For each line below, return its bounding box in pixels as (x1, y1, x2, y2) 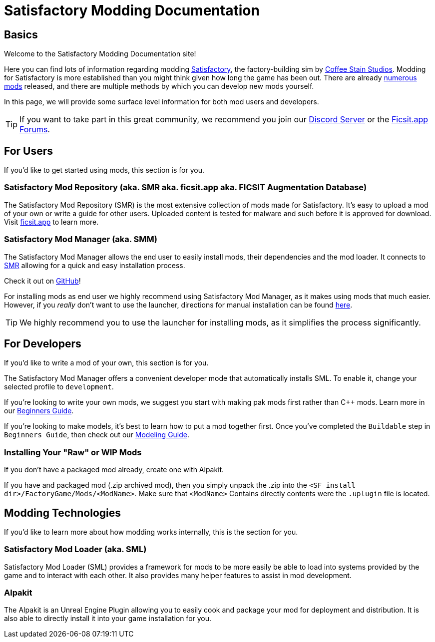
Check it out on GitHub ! (4, 276, 81, 285)
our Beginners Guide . (4, 406, 74, 415)
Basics (4, 28, 38, 41)
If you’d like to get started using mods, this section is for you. (4, 166, 204, 175)
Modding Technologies (4, 506, 121, 519)
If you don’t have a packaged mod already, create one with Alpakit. (4, 465, 224, 474)
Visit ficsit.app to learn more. (4, 217, 99, 226)
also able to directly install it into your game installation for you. (4, 614, 212, 623)
